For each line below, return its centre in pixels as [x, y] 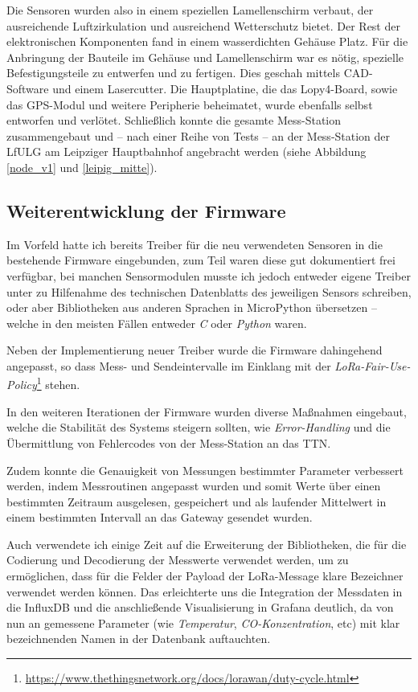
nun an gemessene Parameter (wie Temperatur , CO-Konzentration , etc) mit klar [203, 622]
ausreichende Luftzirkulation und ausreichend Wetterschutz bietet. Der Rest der [203, 25]
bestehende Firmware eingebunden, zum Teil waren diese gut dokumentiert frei [201, 260]
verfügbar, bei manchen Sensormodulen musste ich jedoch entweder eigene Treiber [209, 275]
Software [28, 88]
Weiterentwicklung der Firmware [146, 210]
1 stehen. [58, 383]
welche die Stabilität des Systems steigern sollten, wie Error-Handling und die [199, 427]
